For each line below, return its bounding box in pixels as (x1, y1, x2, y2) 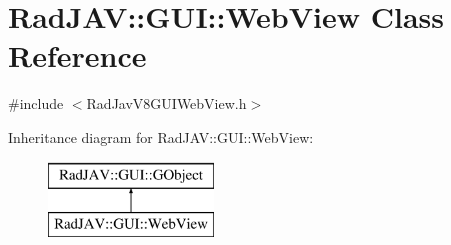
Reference (8, 35, 147, 76)
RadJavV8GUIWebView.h (86, 93, 247, 114)
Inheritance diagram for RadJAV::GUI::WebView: (8, 126, 314, 147)
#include (8, 93, 64, 114)
